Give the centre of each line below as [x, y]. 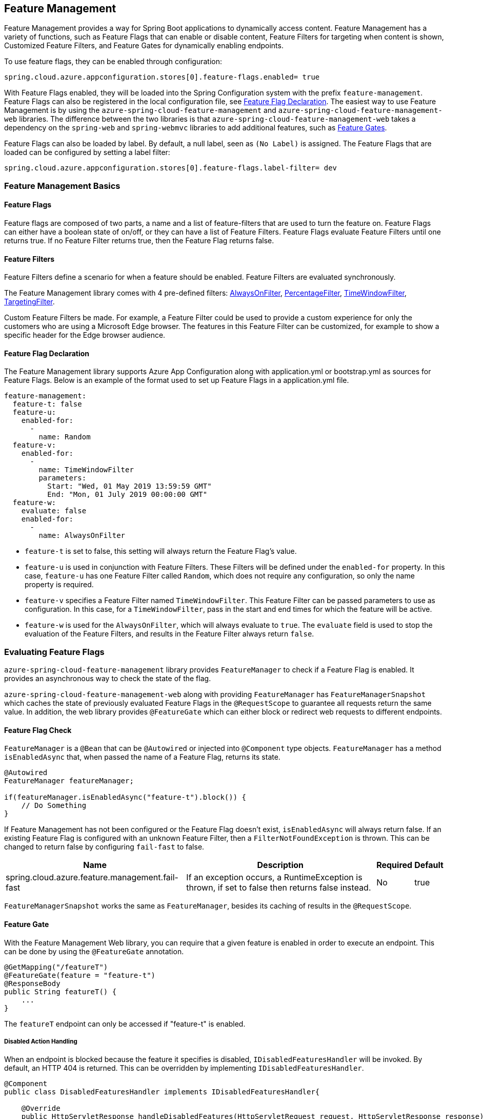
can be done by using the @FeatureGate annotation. [94, 951]
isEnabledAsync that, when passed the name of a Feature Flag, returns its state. [142, 757]
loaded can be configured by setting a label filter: [87, 152]
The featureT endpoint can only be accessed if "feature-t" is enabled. [125, 1024]
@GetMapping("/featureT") [56, 967]
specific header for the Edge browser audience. [85, 335]
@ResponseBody [32, 983]
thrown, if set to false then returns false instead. [279, 888]
